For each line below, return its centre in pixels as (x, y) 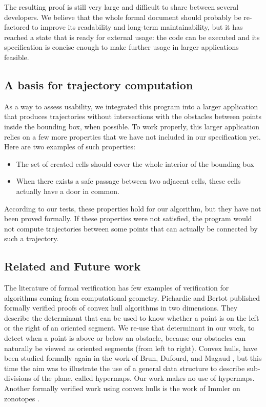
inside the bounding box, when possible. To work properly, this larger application (132, 126)
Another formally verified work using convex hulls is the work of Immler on (122, 388)
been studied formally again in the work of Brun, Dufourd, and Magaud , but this (133, 358)
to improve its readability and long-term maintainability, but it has (137, 27)
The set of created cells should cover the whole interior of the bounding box (135, 163)
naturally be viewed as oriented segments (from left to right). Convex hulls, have (131, 348)
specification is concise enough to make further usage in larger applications (121, 47)
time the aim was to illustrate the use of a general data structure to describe (125, 368)
